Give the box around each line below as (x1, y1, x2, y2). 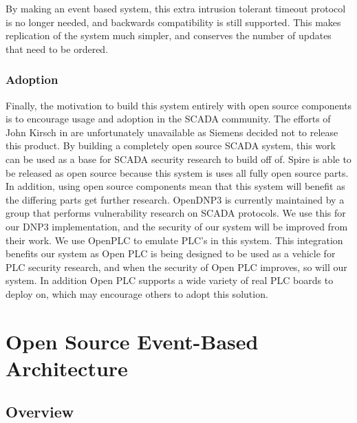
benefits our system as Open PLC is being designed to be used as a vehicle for (6, 246, 336, 261)
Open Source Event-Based (6, 327, 259, 355)
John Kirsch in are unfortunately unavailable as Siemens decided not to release (6, 124, 338, 139)
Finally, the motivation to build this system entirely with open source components (6, 98, 352, 112)
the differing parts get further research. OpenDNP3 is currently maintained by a (6, 192, 345, 206)
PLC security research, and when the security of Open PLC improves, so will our (6, 259, 347, 274)
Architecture (6, 354, 128, 382)
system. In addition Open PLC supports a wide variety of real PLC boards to (6, 273, 334, 288)
